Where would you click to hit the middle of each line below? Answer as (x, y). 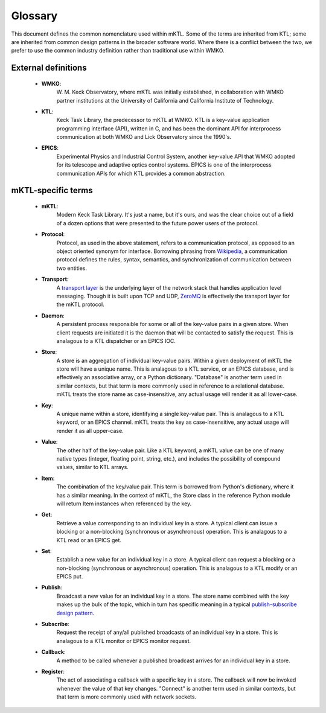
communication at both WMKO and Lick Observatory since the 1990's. (144, 137)
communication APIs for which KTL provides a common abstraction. (141, 173)
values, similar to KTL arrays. (93, 467)
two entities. (72, 268)
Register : (53, 671)
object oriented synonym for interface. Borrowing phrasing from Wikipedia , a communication (172, 251)
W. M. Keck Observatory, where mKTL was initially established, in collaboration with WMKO (170, 92)
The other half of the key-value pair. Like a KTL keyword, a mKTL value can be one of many (170, 450)
